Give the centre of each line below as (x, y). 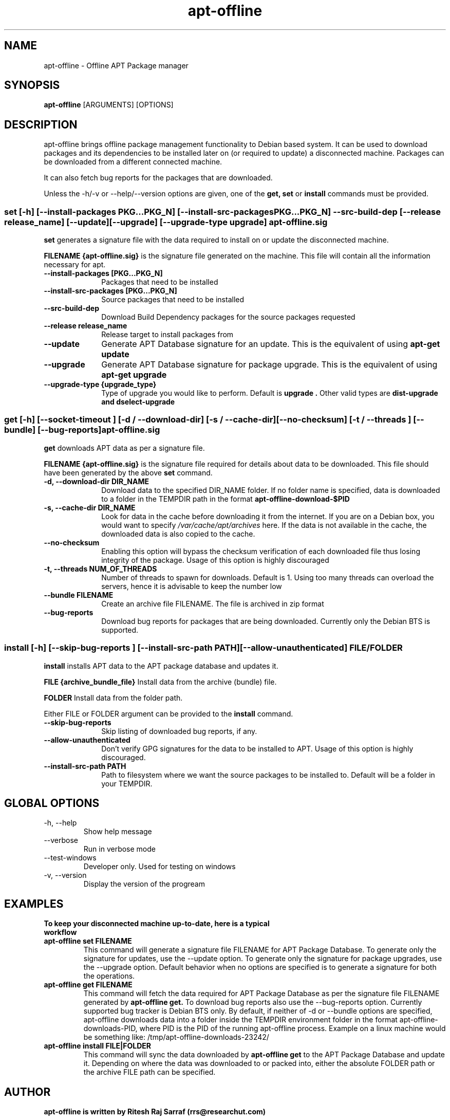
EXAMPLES (34, 904)
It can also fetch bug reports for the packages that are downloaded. (158, 178)
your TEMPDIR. (127, 783)
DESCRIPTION (41, 124)
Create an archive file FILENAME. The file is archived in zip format (213, 603)
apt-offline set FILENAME (88, 941)
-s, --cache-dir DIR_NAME (90, 507)
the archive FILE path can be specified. (149, 1072)
